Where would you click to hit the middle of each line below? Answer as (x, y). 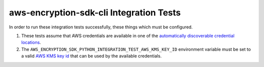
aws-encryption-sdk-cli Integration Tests (95, 13)
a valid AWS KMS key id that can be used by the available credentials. (91, 56)
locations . (31, 42)
